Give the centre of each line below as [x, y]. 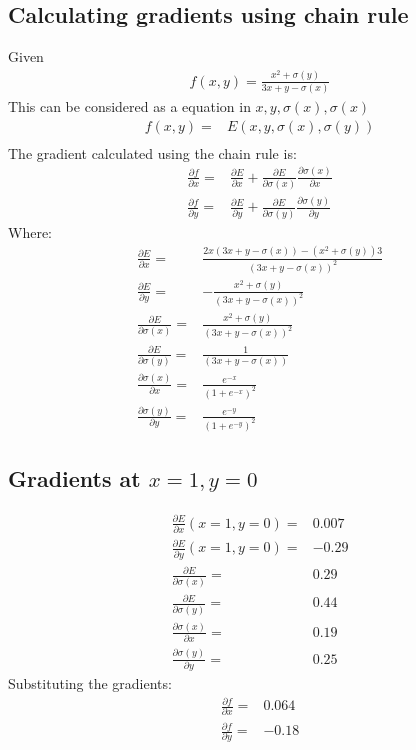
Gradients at [74, 478]
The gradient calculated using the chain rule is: [152, 152]
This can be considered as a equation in [129, 106]
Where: [30, 231]
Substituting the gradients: [90, 683]
